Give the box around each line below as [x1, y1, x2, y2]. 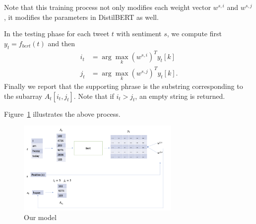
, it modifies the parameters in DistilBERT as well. [4, 11, 159, 22]
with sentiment [116, 28, 162, 39]
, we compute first [167, 28, 222, 39]
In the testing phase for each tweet [4, 28, 110, 39]
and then [48, 38, 75, 48]
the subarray [4, 90, 43, 101]
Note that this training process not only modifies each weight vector [4, 2, 211, 12]
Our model [24, 212, 57, 223]
